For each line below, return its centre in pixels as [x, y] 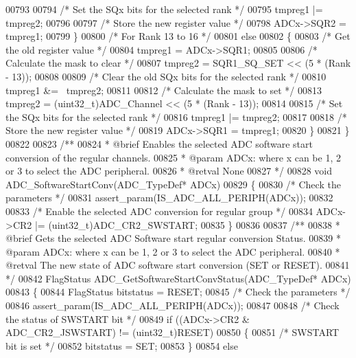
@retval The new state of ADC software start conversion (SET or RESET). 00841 [178, 265]
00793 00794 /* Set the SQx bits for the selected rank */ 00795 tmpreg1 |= [164, 9]
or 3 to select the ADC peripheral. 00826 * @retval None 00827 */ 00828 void [169, 171]
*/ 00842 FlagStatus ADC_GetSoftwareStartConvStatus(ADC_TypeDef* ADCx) [178, 278]
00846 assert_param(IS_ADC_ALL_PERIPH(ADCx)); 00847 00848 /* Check [173, 305]
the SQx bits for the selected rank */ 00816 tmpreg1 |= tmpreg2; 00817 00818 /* [176, 116]
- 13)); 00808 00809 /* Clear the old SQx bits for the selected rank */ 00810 [166, 76]
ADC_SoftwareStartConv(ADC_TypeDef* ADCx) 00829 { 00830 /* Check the [173, 184]
